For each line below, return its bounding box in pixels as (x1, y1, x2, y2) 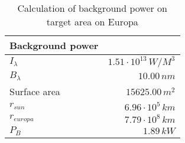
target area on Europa (46, 15, 138, 28)
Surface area (9, 84, 60, 98)
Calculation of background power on (17, 1, 168, 15)
